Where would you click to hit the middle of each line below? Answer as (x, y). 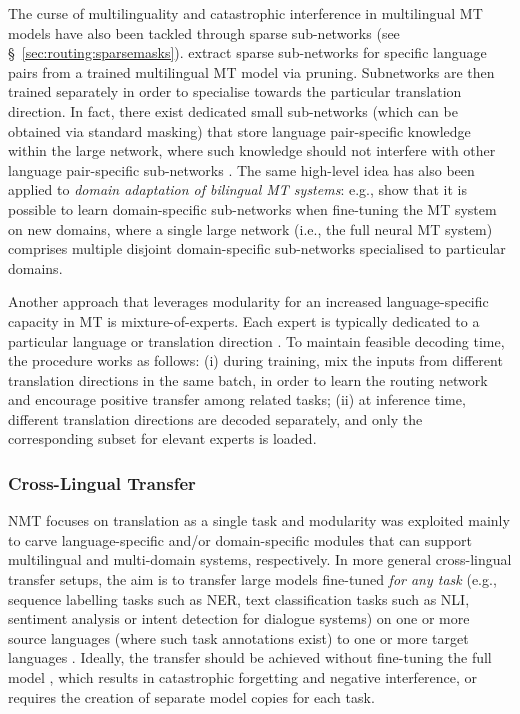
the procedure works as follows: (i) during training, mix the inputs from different (255, 360)
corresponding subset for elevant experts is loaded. (162, 438)
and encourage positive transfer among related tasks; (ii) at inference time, (237, 399)
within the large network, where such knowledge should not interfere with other (252, 150)
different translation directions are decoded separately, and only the (215, 418)
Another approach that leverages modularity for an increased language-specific (248, 301)
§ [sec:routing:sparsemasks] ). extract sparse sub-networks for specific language (247, 52)
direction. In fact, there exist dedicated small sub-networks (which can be (233, 110)
